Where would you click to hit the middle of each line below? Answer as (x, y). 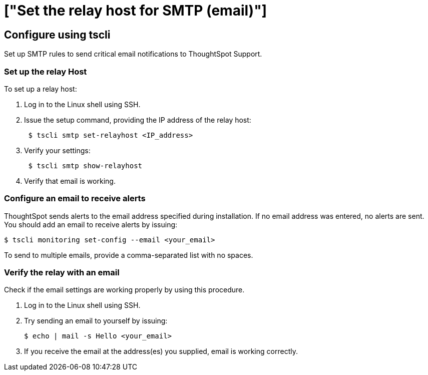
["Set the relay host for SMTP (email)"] (136, 11)
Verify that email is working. (70, 181)
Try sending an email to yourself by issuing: (96, 321)
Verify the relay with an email (62, 273)
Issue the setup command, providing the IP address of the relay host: (138, 120)
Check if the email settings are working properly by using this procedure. (124, 290)
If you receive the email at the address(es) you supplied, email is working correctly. (161, 351)
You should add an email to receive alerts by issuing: (91, 224)
